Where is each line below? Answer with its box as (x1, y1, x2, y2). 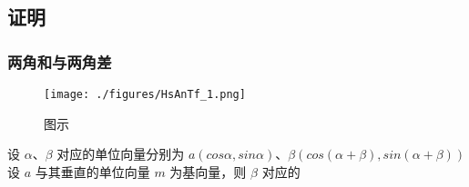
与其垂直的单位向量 (35, 162, 150, 181)
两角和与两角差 (7, 50, 112, 73)
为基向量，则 (169, 162, 247, 181)
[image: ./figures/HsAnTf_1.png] (44, 88, 246, 101)
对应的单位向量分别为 (56, 144, 185, 163)
